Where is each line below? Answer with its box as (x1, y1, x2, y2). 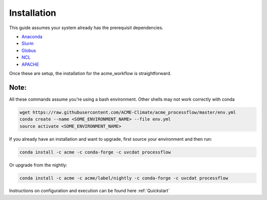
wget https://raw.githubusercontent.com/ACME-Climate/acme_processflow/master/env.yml (19, 109, 236, 115)
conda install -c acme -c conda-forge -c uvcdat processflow (19, 149, 171, 155)
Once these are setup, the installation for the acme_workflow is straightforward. (9, 70, 172, 76)
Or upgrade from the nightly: (9, 162, 68, 168)
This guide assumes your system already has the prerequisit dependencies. (9, 25, 164, 31)
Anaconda (21, 34, 43, 40)
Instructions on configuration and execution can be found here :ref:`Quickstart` (9, 188, 170, 194)
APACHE (21, 61, 39, 67)
